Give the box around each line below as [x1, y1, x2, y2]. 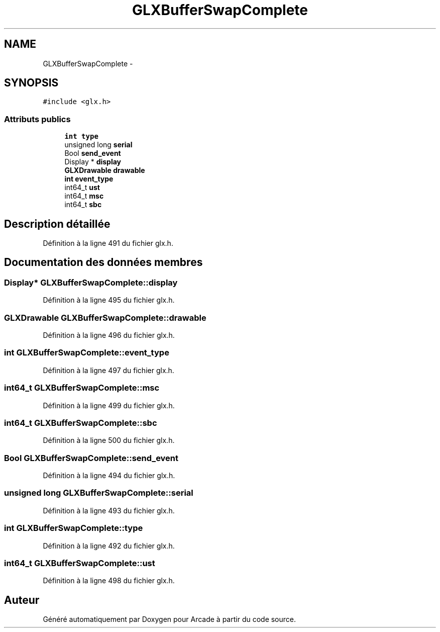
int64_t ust [64, 183, 100, 192]
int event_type [64, 174, 114, 184]
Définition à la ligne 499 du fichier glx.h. [43, 401, 175, 410]
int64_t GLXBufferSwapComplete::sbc [4, 417, 157, 428]
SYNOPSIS [4, 76, 59, 89]
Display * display [64, 157, 122, 166]
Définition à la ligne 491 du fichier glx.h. [43, 239, 173, 248]
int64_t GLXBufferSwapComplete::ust [4, 558, 155, 568]
